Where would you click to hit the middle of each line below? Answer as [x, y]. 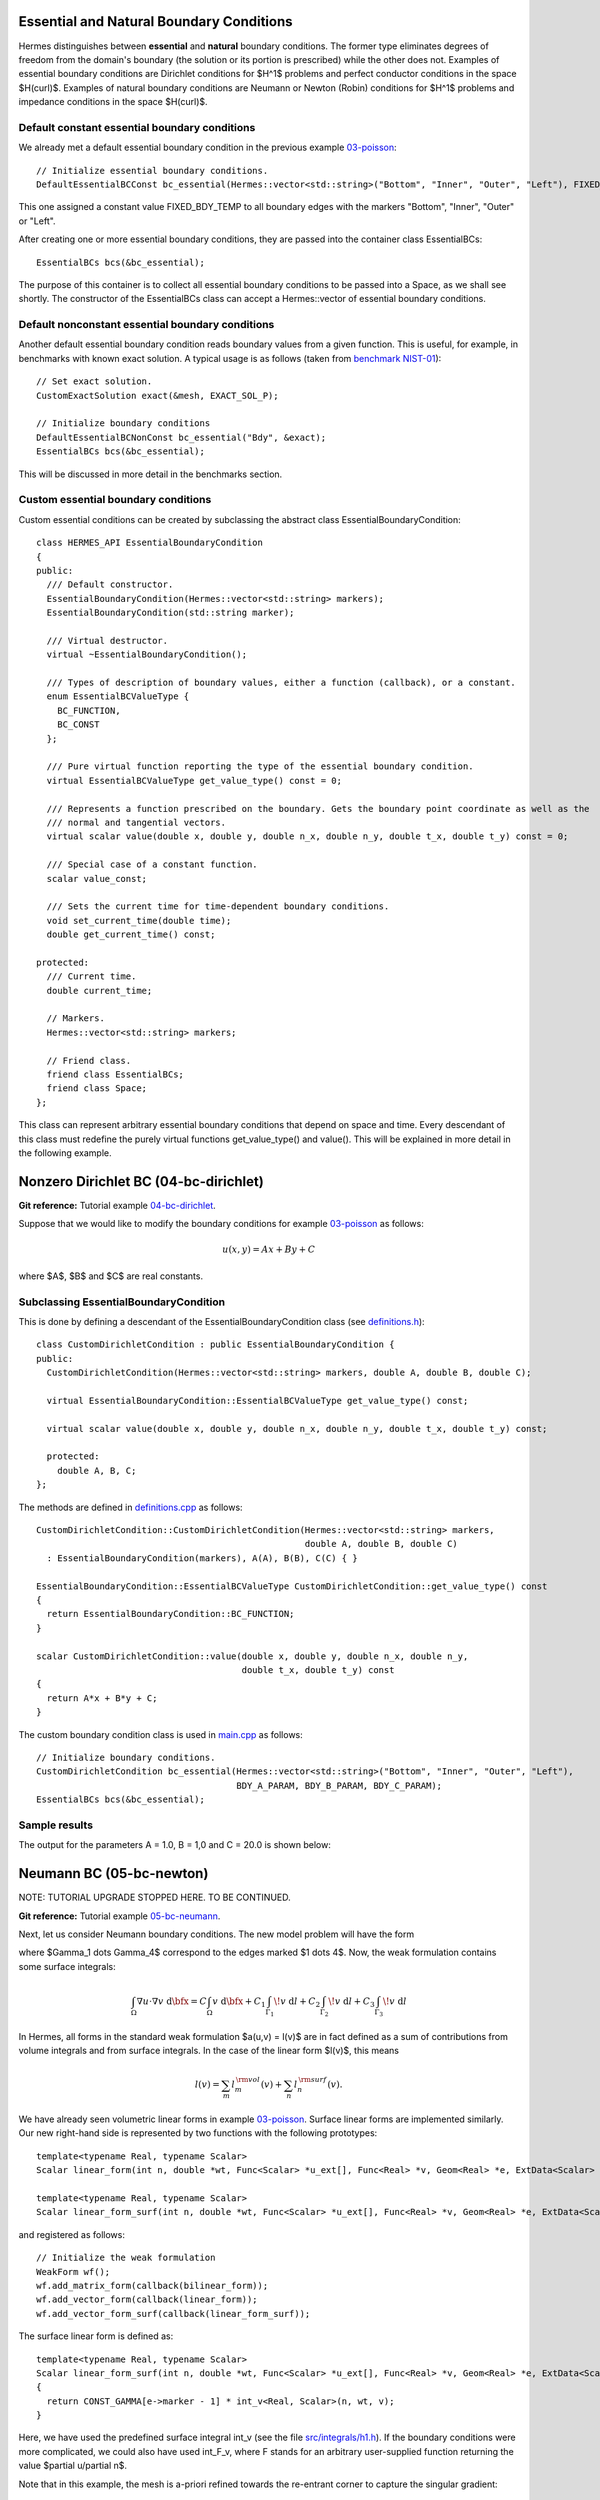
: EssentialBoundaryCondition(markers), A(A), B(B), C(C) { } [202, 1558]
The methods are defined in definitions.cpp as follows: [131, 1507]
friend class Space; [97, 1088]
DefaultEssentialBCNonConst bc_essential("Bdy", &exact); [181, 437]
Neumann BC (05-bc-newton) [113, 1873]
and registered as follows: [71, 2234]
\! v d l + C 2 [297, 2002]
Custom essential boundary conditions [115, 500]
